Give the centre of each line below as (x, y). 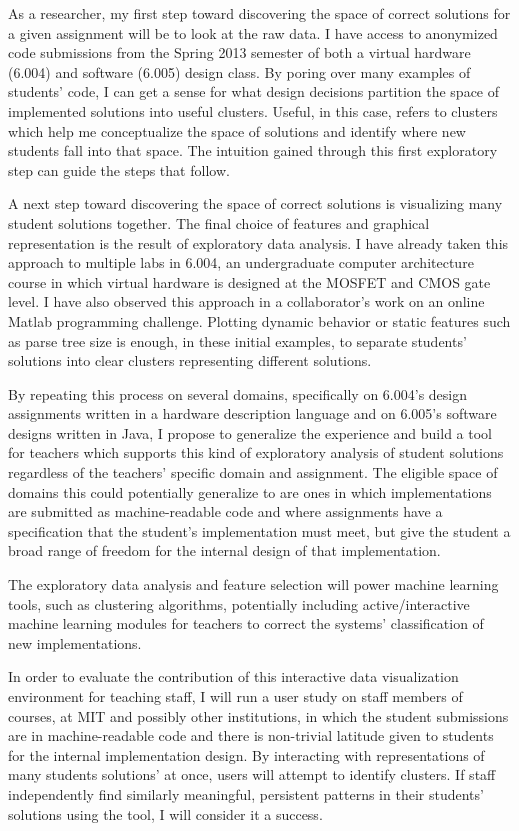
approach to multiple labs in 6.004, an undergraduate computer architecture (241, 262)
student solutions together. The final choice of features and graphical (219, 222)
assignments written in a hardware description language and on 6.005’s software (252, 413)
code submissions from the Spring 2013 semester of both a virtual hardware (239, 52)
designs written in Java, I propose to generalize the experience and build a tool (250, 432)
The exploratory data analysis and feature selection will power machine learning (253, 584)
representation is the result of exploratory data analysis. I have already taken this (258, 242)
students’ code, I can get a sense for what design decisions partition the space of (254, 91)
